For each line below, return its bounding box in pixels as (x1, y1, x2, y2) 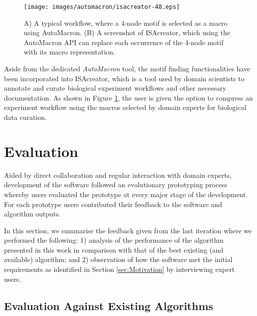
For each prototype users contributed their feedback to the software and (4, 199, 222, 209)
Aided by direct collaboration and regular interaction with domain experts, (4, 169, 232, 180)
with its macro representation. (24, 47, 115, 57)
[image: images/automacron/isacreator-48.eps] (24, 3, 180, 10)
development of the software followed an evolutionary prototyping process (4, 179, 227, 190)
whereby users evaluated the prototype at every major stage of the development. (4, 189, 248, 199)
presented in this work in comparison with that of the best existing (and (4, 244, 224, 255)
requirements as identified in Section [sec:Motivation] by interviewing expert (4, 264, 235, 274)
